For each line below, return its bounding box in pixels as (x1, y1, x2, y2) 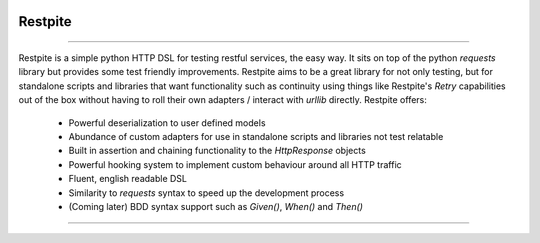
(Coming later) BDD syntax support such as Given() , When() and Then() (68, 200, 364, 212)
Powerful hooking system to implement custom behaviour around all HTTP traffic (68, 158, 402, 170)
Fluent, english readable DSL (68, 173, 188, 185)
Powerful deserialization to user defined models (68, 116, 266, 129)
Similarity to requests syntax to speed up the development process (68, 186, 345, 199)
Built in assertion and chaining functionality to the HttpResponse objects (68, 145, 367, 157)
